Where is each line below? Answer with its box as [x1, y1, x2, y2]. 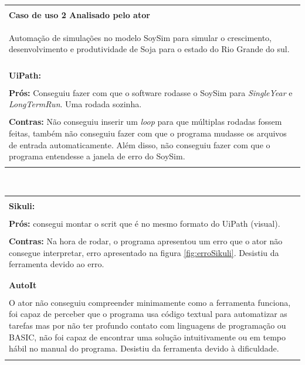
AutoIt [9, 278, 37, 291]
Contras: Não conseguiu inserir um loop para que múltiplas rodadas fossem [9, 115, 282, 128]
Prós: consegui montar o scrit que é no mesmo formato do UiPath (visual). [9, 217, 280, 230]
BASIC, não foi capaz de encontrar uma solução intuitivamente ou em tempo [9, 330, 286, 343]
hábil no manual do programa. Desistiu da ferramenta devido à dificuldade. [9, 342, 279, 354]
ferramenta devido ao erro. [9, 258, 104, 270]
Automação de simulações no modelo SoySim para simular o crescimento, [9, 31, 272, 43]
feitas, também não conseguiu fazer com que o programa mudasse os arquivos [9, 127, 287, 139]
